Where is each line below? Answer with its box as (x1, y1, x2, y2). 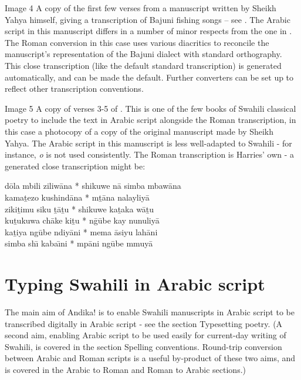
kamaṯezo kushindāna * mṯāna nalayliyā (5, 191, 150, 203)
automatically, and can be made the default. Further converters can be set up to (5, 71, 294, 83)
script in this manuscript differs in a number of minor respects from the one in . (5, 25, 292, 37)
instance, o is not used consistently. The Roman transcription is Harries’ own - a (5, 148, 295, 161)
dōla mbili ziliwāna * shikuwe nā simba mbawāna (5, 179, 181, 192)
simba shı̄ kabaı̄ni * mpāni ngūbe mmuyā (5, 237, 153, 249)
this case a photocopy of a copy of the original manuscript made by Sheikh (5, 125, 274, 137)
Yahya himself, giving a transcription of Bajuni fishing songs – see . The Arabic (5, 13, 290, 25)
